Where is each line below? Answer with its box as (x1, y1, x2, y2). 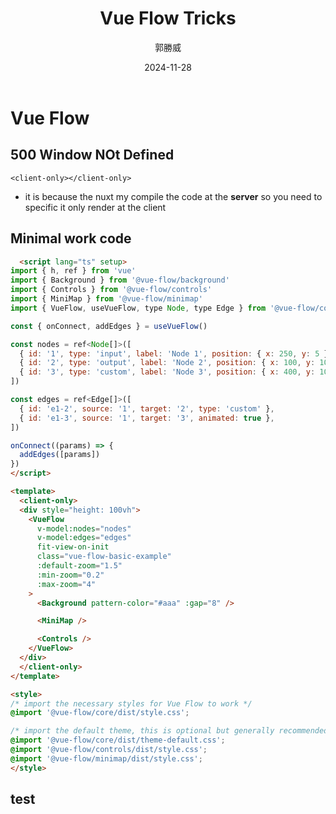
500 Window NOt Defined (10, 147, 175, 164)
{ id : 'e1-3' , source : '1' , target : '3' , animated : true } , (19, 413, 275, 423)
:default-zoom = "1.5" (36, 561, 123, 571)
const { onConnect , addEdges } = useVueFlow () (10, 321, 208, 331)
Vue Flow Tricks (99, 7, 237, 30)
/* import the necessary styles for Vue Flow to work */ (10, 698, 253, 709)
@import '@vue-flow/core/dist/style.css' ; (10, 708, 190, 718)
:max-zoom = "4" (36, 579, 97, 589)
